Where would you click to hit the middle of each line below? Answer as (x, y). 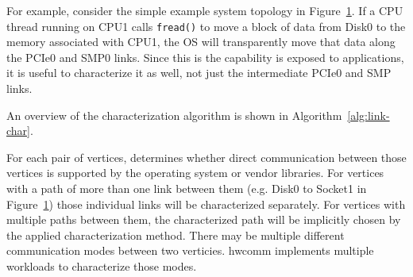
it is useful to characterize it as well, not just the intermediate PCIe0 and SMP (199, 73)
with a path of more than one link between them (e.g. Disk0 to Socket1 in (187, 188)
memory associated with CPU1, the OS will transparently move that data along (201, 42)
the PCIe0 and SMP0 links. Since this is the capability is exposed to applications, (205, 57)
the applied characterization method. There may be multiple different (176, 235)
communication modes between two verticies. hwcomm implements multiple (190, 250)
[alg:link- (369, 115)
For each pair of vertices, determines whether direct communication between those (206, 157)
